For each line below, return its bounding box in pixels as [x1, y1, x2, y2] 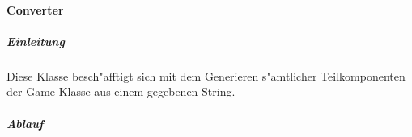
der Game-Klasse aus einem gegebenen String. [6, 83, 236, 100]
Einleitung [6, 32, 65, 49]
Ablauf [6, 114, 44, 131]
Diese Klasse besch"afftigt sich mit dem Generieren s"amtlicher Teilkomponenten [6, 67, 406, 84]
